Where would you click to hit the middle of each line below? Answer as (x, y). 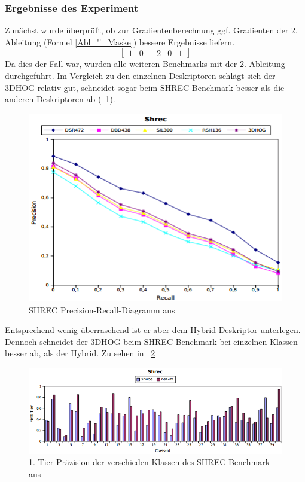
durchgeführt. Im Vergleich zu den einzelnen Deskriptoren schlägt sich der (140, 75)
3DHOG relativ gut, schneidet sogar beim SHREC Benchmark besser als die (145, 87)
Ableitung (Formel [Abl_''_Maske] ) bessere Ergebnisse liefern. (120, 42)
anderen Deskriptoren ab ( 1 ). (60, 99)
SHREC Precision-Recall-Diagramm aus (102, 309)
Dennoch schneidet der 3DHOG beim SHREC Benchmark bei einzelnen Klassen (151, 341)
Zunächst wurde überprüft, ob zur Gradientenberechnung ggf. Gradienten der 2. (151, 30)
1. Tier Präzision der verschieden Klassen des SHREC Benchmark (150, 462)
